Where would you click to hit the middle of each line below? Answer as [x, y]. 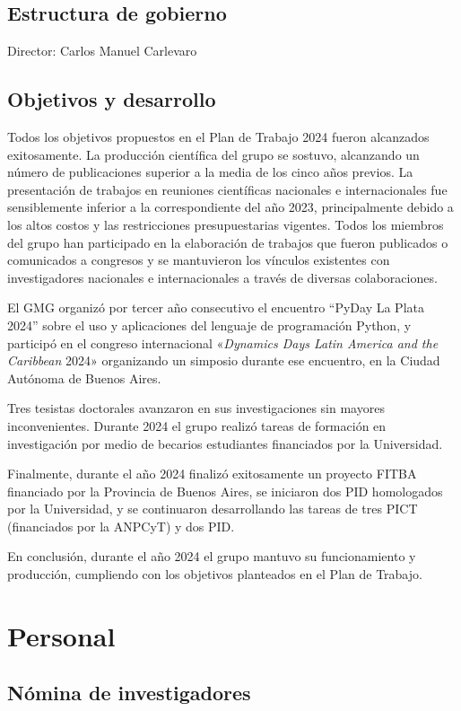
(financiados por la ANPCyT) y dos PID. [121, 526]
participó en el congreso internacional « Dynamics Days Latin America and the [223, 342]
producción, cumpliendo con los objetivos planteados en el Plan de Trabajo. [215, 574]
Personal [61, 635]
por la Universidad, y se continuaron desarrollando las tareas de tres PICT [213, 509]
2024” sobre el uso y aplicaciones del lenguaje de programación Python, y [209, 325]
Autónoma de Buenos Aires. [84, 377]
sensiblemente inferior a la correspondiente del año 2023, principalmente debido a [230, 207]
